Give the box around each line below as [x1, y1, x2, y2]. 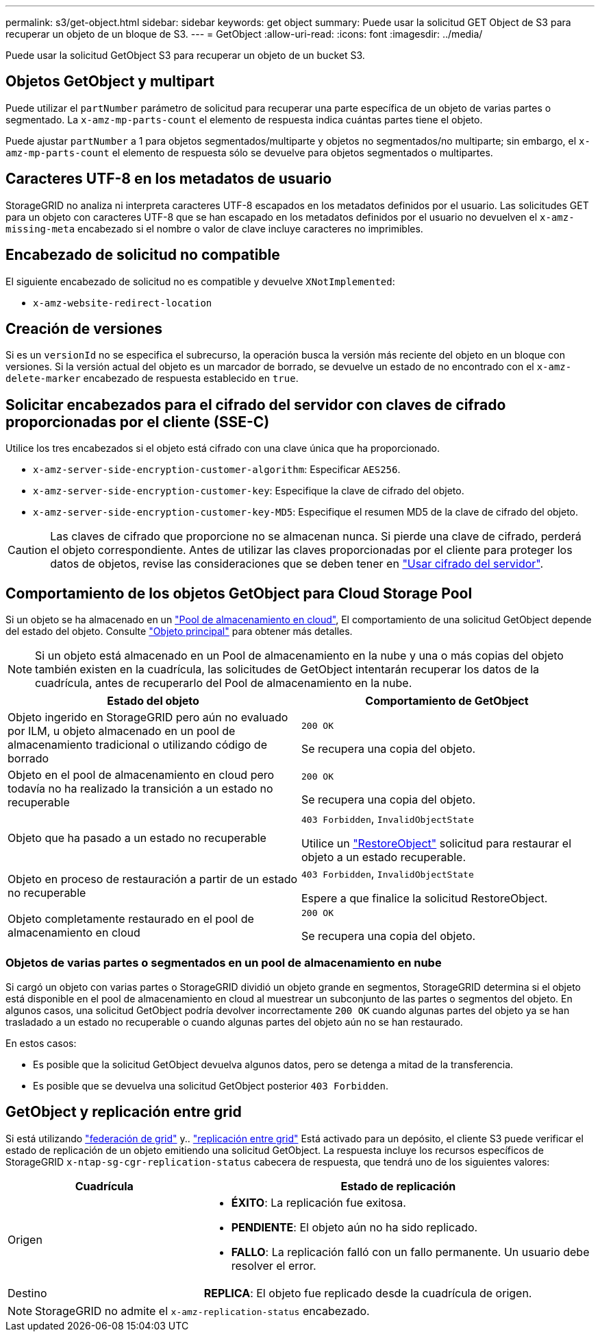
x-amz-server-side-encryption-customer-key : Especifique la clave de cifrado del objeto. [33, 485, 464, 497]
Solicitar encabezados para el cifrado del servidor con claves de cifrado [5, 396, 506, 413]
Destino [8, 1286, 47, 1300]
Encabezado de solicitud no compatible [5, 246, 280, 264]
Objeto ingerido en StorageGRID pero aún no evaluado [8, 710, 288, 725]
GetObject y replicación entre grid [5, 1103, 242, 1121]
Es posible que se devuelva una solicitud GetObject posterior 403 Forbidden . [33, 1079, 389, 1092]
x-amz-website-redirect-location [33, 297, 212, 309]
